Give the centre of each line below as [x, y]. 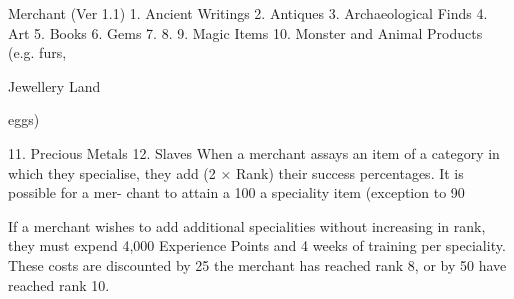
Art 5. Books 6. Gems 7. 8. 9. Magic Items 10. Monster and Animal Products [245, 32]
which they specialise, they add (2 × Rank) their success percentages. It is [236, 172]
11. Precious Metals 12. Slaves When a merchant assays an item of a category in [254, 152]
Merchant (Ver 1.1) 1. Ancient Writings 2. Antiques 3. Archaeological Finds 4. [248, 13]
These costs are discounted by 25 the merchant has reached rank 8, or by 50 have [257, 264]
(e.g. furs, [37, 52]
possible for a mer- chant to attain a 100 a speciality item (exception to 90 [236, 192]
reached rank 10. [59, 284]
